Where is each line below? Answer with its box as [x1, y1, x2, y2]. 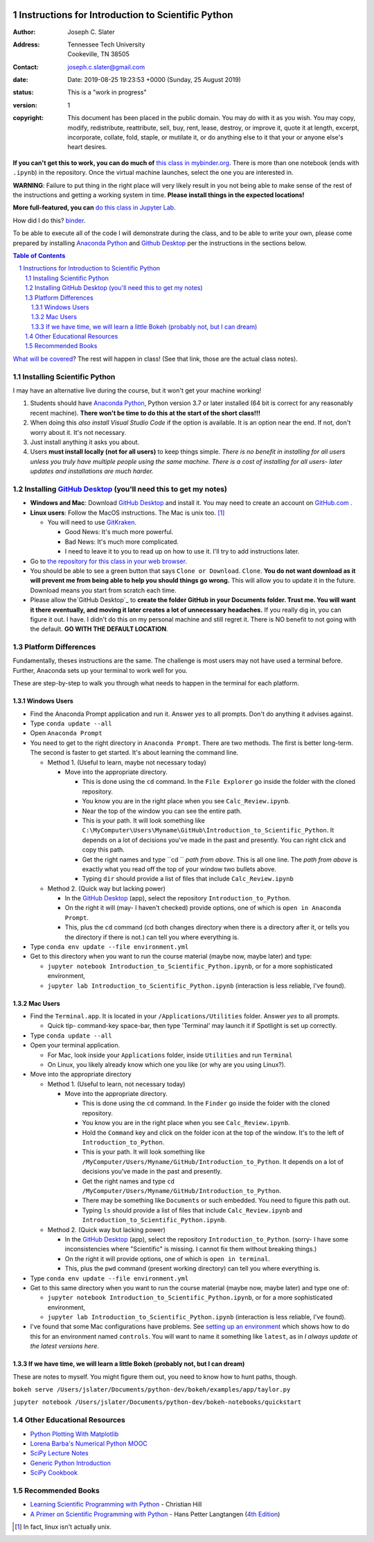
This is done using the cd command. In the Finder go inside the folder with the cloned [82, 1099, 330, 1108]
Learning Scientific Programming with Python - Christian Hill [30, 1500, 202, 1509]
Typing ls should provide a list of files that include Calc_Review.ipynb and [82, 1206, 303, 1214]
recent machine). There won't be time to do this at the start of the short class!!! [30, 409, 261, 417]
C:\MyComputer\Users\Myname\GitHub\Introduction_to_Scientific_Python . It [82, 826, 335, 834]
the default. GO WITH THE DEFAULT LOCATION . [30, 625, 169, 633]
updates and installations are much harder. [30, 467, 154, 475]
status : [12, 88, 34, 96]
